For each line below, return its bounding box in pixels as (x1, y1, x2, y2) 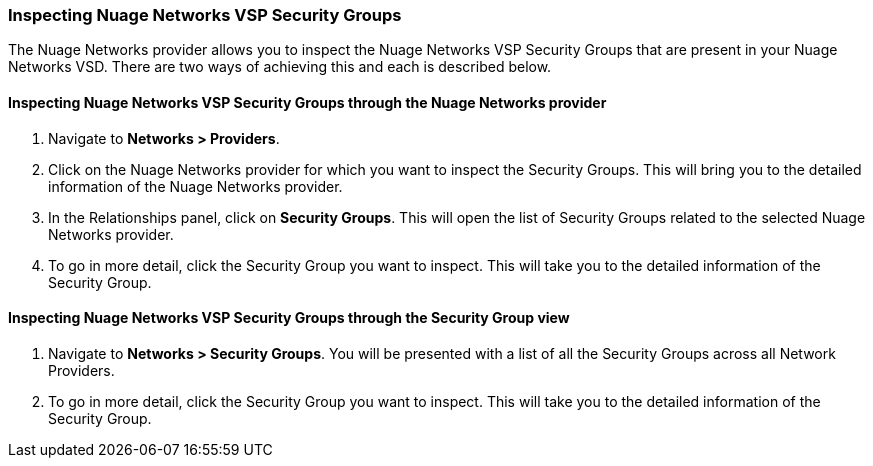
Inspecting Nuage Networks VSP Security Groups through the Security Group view (8, 309, 570, 327)
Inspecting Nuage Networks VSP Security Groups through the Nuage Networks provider (8, 93, 607, 111)
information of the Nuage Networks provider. (48, 177, 343, 195)
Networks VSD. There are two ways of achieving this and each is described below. (8, 58, 552, 76)
